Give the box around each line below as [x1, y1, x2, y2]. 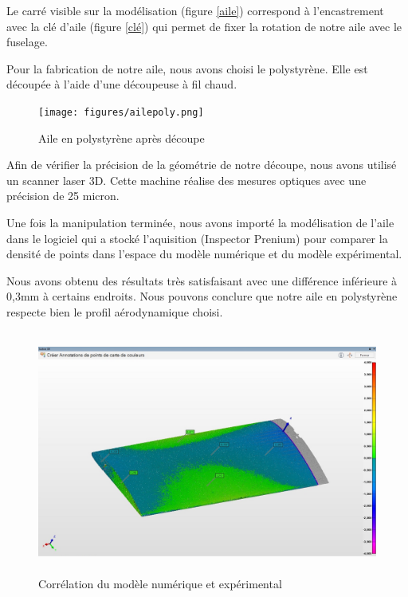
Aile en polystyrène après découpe [38, 129, 205, 146]
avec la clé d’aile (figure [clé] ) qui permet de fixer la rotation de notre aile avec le [6, 18, 402, 34]
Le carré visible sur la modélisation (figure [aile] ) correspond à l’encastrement [6, 2, 384, 18]
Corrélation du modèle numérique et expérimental [38, 575, 282, 591]
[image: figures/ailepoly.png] [38, 106, 204, 118]
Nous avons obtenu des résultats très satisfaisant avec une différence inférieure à [6, 272, 398, 289]
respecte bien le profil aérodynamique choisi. [6, 303, 223, 320]
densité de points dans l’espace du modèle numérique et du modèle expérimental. [6, 245, 402, 262]
